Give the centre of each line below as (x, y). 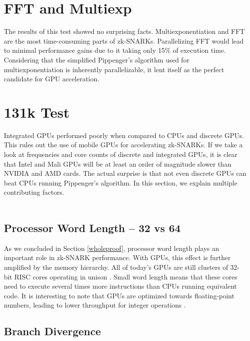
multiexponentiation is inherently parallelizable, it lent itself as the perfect (114, 69)
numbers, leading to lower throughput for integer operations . (95, 305)
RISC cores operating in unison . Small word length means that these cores (126, 276)
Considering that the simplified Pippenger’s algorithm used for (97, 59)
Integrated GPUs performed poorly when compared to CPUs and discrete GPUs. (124, 135)
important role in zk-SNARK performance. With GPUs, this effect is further (117, 257)
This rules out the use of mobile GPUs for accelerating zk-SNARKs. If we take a (123, 145)
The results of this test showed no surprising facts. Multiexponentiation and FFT (125, 31)
